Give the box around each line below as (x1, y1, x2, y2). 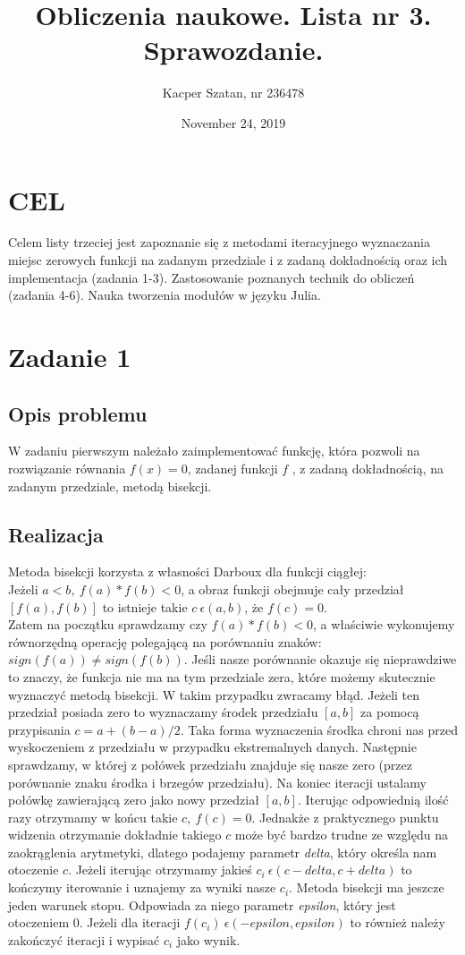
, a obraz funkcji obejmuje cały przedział (181, 579, 404, 598)
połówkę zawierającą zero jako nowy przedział (8, 790, 259, 809)
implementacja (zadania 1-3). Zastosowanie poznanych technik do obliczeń (8, 268, 415, 286)
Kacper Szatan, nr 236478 (162, 83, 305, 102)
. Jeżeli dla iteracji (79, 913, 181, 932)
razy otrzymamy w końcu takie (8, 807, 178, 826)
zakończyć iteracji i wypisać (8, 930, 160, 949)
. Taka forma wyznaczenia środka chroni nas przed (180, 720, 458, 738)
